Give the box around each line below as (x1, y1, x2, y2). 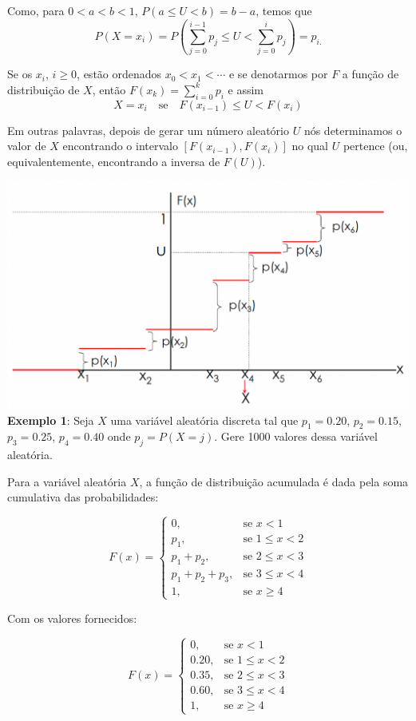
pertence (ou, (343, 137, 408, 154)
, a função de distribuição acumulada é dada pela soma (139, 473, 409, 489)
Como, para (7, 2, 65, 18)
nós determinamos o (303, 121, 402, 138)
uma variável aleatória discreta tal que (110, 411, 299, 428)
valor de (7, 137, 46, 154)
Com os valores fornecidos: (7, 609, 137, 626)
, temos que (256, 2, 312, 18)
